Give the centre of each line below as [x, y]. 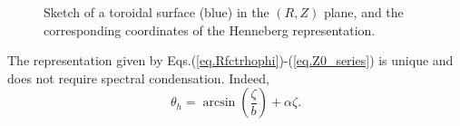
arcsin [219, 103]
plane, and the [363, 12]
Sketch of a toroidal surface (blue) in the [157, 12]
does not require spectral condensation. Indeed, [138, 78]
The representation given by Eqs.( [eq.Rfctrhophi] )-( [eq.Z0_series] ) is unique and [230, 60]
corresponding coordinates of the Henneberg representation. [210, 29]
